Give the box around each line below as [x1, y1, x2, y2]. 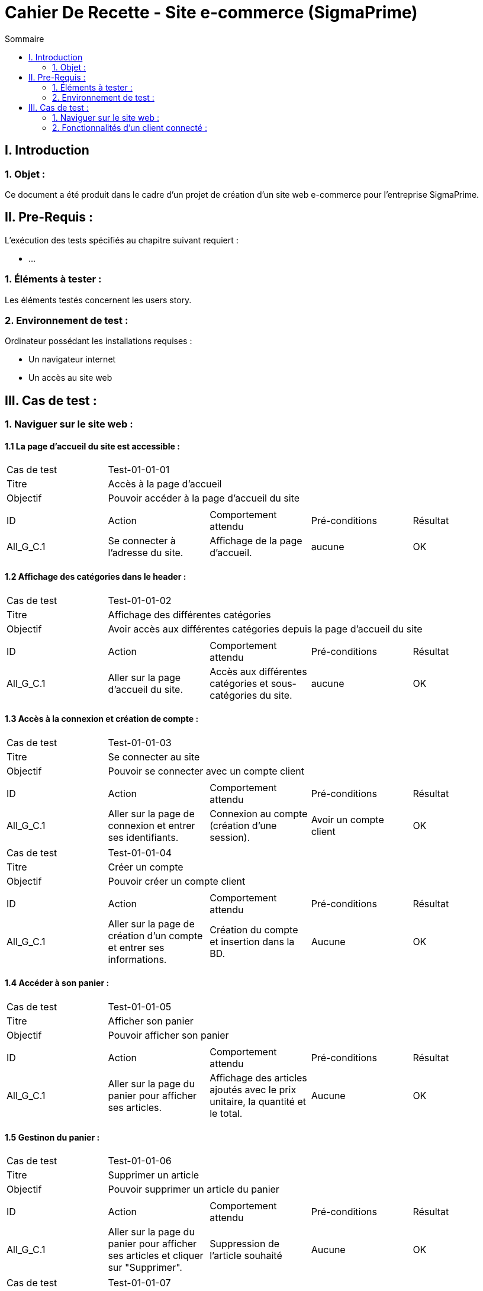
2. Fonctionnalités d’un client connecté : [52, 122, 207, 133]
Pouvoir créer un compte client [108, 875, 246, 887]
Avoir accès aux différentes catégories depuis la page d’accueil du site [108, 622, 423, 635]
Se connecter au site [108, 750, 200, 763]
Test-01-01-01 [108, 464, 170, 476]
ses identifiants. [108, 831, 179, 843]
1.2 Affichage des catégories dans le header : [5, 571, 186, 582]
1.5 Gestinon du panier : [5, 1132, 100, 1142]
